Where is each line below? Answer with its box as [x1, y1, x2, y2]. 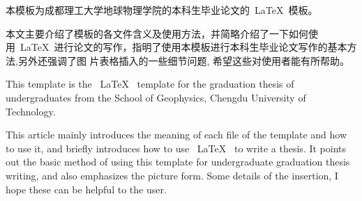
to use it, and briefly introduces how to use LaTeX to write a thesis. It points [6, 140, 347, 155]
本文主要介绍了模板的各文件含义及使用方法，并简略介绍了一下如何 [6, 26, 308, 40]
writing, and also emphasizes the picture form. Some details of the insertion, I [6, 168, 338, 182]
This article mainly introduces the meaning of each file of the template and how [6, 127, 347, 142]
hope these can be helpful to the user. [6, 182, 167, 196]
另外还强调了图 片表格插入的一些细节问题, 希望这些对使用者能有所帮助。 [17, 53, 350, 67]
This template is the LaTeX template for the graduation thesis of [6, 77, 294, 91]
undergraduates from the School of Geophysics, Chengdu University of [6, 90, 306, 104]
